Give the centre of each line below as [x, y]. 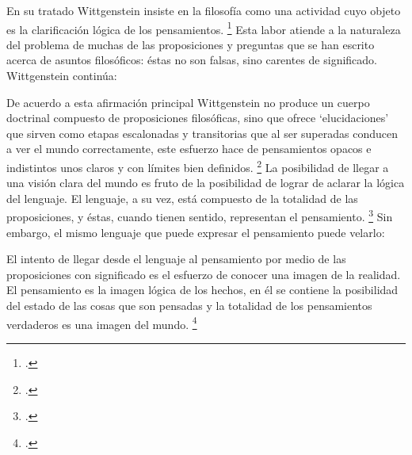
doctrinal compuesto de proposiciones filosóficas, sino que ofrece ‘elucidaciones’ [198, 118]
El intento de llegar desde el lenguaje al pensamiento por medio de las [176, 259]
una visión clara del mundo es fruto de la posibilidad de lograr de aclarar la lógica [206, 183]
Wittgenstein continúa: [62, 76]
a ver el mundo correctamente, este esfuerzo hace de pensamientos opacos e [189, 149]
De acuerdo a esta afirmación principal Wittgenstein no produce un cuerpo [188, 102]
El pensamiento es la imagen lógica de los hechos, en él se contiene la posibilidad [202, 290]
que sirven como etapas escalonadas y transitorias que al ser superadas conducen [202, 133]
